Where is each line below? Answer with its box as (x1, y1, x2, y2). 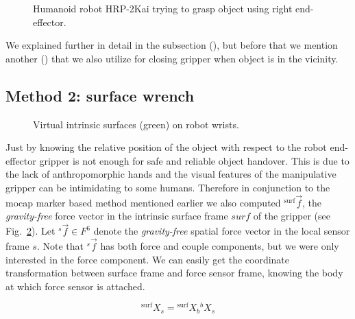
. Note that (36, 238, 84, 252)
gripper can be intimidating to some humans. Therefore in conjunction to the (5, 180, 330, 194)
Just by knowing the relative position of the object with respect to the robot (5, 140, 327, 154)
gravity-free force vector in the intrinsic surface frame (5, 209, 228, 223)
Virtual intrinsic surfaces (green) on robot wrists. (33, 117, 239, 131)
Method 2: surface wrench (5, 84, 195, 106)
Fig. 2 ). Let (5, 224, 56, 238)
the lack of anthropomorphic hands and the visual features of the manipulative (5, 167, 336, 181)
